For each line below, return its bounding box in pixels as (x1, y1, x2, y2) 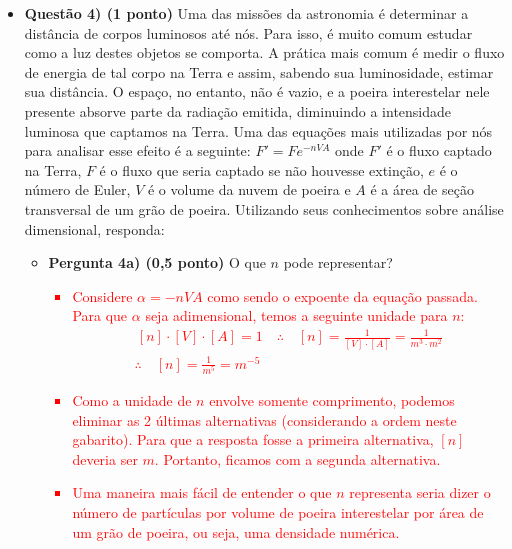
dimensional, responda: (24, 218, 165, 239)
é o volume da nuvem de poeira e (147, 179, 351, 200)
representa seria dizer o (349, 482, 491, 503)
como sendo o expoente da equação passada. (207, 285, 478, 306)
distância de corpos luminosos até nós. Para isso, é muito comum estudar (24, 22, 473, 43)
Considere (72, 285, 133, 306)
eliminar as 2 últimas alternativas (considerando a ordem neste (72, 409, 457, 430)
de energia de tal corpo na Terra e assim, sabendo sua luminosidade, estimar (24, 61, 494, 82)
